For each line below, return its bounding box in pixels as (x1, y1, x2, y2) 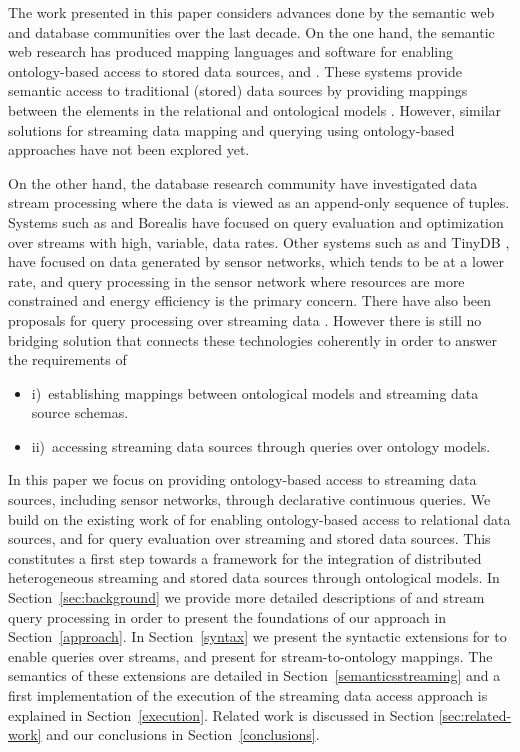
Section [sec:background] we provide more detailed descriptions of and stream (8, 587, 485, 608)
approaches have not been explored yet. (8, 139, 250, 160)
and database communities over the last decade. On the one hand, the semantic (8, 21, 495, 42)
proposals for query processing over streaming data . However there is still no (8, 309, 482, 330)
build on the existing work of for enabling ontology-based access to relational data (8, 508, 511, 529)
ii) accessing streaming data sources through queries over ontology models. (31, 435, 491, 456)
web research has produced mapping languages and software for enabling (8, 41, 454, 62)
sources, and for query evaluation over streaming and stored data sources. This (8, 528, 491, 549)
